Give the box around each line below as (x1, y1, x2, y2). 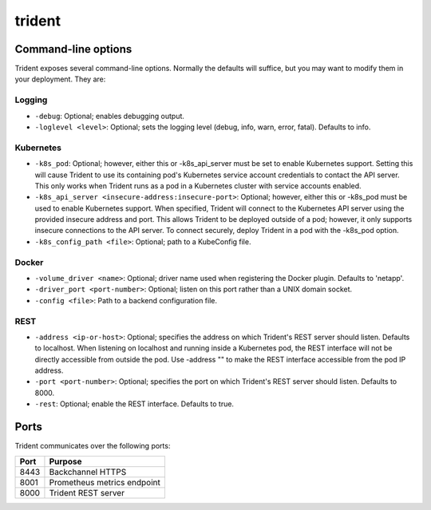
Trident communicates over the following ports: (14, 441, 171, 451)
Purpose (49, 456, 83, 467)
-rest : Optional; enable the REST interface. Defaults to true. (34, 399, 235, 409)
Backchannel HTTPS (49, 466, 127, 477)
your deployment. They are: (14, 74, 106, 84)
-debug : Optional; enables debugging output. (34, 111, 185, 121)
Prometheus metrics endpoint (49, 476, 161, 488)
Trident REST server (49, 487, 125, 498)
